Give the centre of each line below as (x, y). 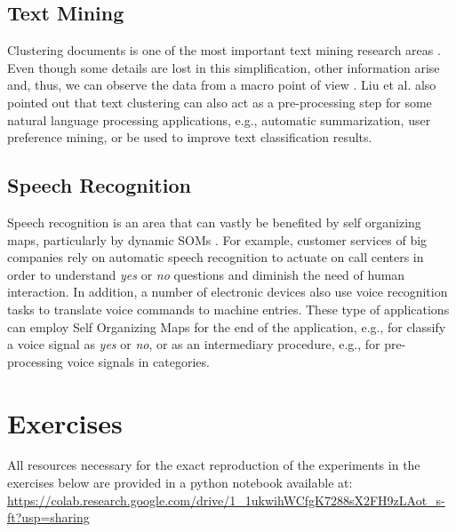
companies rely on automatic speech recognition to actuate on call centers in (216, 257)
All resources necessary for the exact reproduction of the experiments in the (214, 465)
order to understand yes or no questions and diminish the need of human (206, 274)
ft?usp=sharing (48, 517)
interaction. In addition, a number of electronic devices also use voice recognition (228, 292)
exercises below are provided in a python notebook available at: (180, 483)
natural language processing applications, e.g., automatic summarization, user (219, 119)
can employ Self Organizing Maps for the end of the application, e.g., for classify (227, 326)
